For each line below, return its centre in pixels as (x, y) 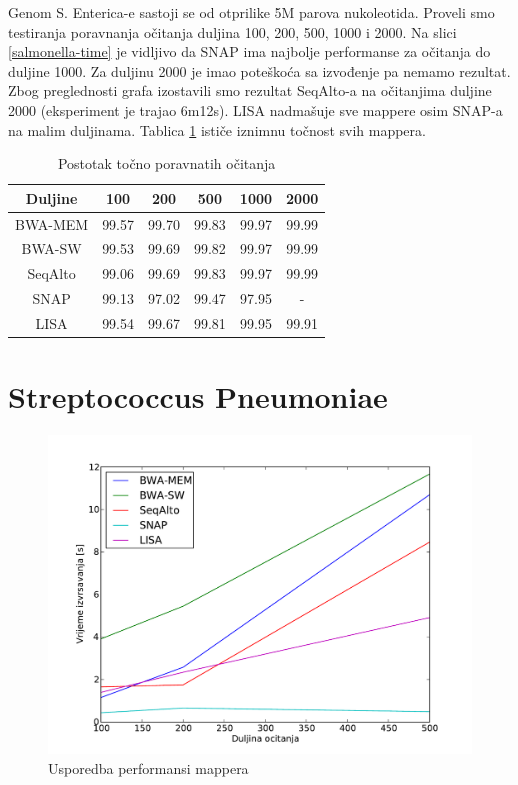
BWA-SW (51, 248)
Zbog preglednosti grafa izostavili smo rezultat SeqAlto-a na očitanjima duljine (250, 90)
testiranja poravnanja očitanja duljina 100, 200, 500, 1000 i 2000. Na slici (232, 31)
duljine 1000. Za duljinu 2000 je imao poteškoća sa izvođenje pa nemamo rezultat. (259, 70)
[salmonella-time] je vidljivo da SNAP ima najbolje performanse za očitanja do (249, 51)
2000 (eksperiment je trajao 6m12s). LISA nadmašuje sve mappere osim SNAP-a (255, 109)
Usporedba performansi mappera (148, 768)
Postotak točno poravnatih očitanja (166, 163)
